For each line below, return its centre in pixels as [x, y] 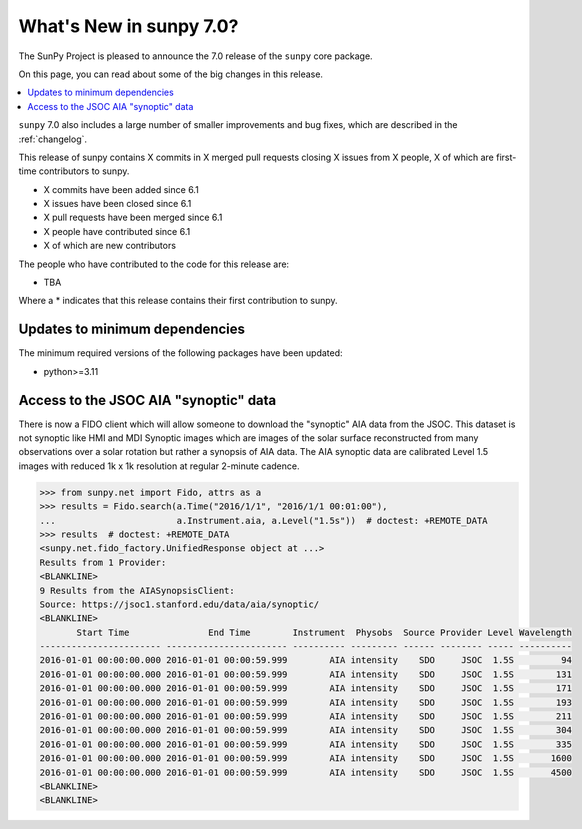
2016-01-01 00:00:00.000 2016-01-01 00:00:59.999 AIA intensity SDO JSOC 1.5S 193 [305, 702]
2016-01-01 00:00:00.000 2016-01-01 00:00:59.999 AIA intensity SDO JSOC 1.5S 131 [305, 674]
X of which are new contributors [110, 246]
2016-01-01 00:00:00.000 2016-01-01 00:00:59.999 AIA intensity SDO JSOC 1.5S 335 [305, 744]
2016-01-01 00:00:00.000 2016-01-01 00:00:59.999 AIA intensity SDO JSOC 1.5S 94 [305, 660]
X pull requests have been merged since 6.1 [133, 217]
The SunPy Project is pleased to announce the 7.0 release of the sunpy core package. [196, 56]
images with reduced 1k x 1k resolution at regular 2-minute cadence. [159, 466]
